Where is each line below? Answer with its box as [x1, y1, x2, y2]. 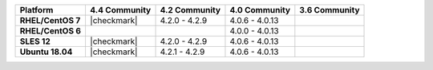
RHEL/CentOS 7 [19, 15, 81, 25]
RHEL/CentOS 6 [19, 25, 82, 36]
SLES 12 [19, 36, 51, 47]
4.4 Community [89, 5, 152, 15]
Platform [19, 5, 54, 15]
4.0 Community [229, 5, 291, 15]
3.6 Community [299, 5, 360, 15]
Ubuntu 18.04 [19, 46, 73, 57]
